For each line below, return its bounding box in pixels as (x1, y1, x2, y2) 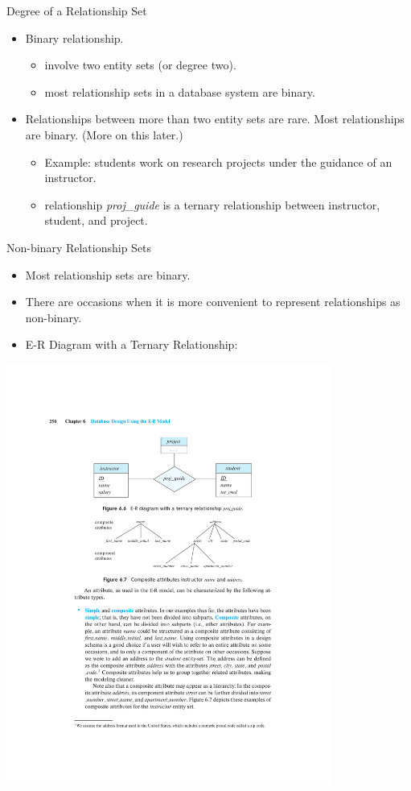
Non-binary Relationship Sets (6, 238, 152, 255)
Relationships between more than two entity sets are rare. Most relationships (25, 110, 405, 127)
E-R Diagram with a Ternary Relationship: (25, 336, 238, 353)
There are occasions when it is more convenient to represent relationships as (25, 293, 401, 310)
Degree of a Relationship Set (6, 2, 147, 19)
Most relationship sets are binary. (25, 266, 191, 283)
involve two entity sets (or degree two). (44, 56, 236, 73)
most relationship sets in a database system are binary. (44, 83, 315, 100)
